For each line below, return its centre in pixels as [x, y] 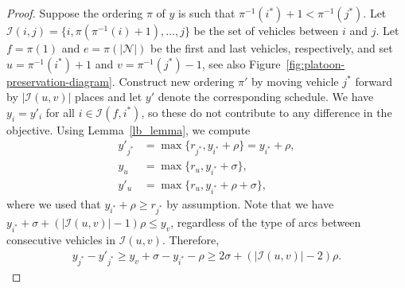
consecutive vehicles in [61, 240]
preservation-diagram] [59, 81]
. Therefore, [191, 240]
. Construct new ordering [173, 81]
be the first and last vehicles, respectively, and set [272, 48]
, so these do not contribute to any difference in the [267, 112]
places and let [109, 97]
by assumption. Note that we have [250, 203]
